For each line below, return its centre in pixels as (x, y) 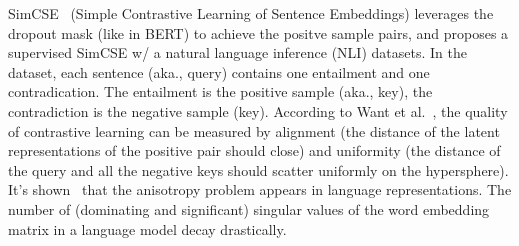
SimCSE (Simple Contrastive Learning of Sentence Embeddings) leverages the (251, 13)
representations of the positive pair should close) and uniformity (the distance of (254, 150)
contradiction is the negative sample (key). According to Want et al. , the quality (258, 110)
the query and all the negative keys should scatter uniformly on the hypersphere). (258, 169)
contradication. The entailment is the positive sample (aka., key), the (220, 91)
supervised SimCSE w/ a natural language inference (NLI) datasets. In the (237, 52)
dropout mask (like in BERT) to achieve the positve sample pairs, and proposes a (258, 32)
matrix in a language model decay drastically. (147, 228)
